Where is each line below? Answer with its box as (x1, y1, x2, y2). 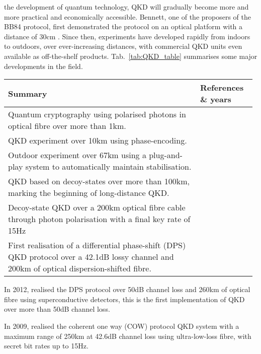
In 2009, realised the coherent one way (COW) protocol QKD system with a (4, 320, 239, 331)
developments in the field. (4, 60, 83, 71)
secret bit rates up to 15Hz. (4, 340, 89, 351)
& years (200, 93, 231, 105)
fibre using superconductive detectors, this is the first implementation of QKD (4, 294, 245, 304)
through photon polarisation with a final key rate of (8, 213, 191, 225)
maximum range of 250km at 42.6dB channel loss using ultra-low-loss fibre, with (4, 330, 251, 341)
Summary (8, 87, 47, 99)
